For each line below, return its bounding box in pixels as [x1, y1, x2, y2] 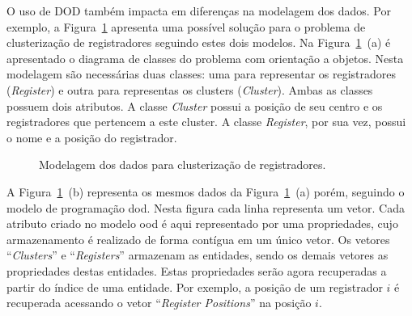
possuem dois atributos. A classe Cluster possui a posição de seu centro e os [6, 97, 383, 114]
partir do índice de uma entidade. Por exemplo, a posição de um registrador [6, 278, 383, 295]
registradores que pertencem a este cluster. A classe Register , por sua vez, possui [6, 113, 406, 130]
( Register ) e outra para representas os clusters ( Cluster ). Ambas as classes [6, 81, 373, 98]
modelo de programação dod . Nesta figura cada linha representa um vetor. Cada [6, 199, 405, 216]
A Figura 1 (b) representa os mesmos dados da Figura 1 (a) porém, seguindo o [6, 183, 405, 200]
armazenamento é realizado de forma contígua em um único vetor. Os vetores [6, 230, 390, 247]
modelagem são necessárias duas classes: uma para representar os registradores [6, 65, 397, 82]
